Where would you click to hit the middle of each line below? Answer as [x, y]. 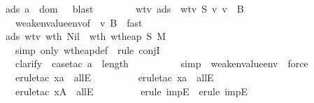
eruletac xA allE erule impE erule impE [131, 91]
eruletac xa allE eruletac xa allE [114, 77]
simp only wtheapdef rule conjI [87, 49]
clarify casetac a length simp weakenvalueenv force [162, 63]
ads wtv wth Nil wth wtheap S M [86, 36]
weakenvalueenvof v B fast [79, 22]
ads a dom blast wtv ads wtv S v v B [124, 8]
